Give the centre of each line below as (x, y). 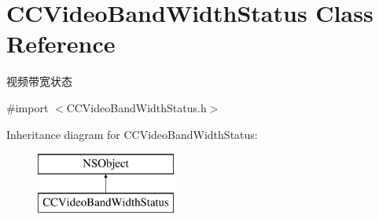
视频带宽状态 (39, 81)
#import (28, 107)
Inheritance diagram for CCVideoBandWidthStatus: (132, 134)
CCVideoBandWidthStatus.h (136, 107)
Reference (61, 44)
